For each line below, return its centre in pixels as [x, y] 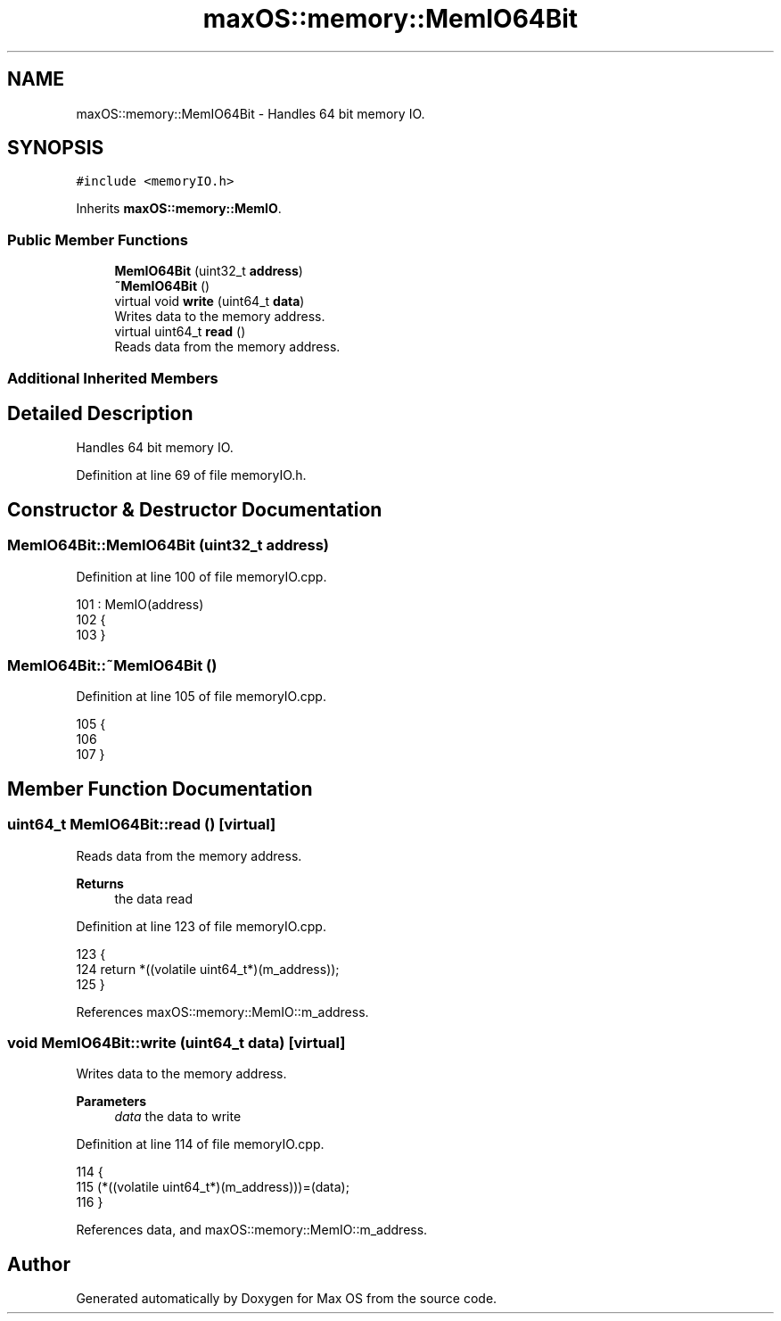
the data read [153, 898]
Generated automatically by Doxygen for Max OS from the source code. [287, 1299]
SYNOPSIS [56, 148]
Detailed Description [100, 413]
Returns [100, 883]
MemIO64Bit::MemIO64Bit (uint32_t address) [169, 545]
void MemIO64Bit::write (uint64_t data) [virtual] [177, 1042]
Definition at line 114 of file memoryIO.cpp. [200, 1144]
